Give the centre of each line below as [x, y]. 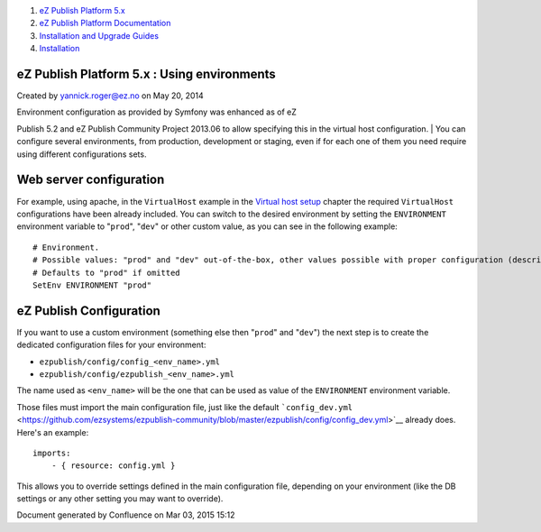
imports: [52, 453]
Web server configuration [91, 180]
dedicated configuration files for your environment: [111, 345]
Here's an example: [53, 432]
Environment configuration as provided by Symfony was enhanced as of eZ [156, 112]
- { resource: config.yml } [113, 466]
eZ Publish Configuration [89, 311]
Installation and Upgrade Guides [99, 35]
